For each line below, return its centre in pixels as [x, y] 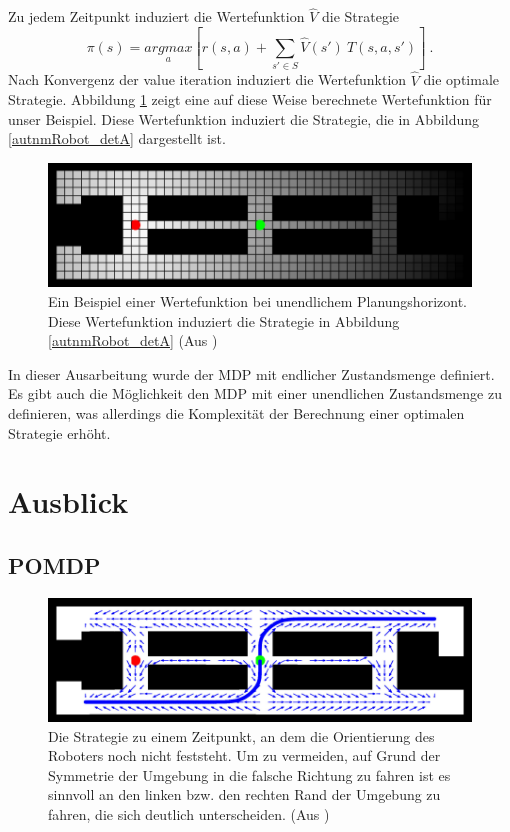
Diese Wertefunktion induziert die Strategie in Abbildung [224, 320]
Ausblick [68, 501]
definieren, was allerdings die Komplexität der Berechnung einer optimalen [236, 412]
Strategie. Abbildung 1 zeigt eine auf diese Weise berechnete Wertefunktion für [250, 99]
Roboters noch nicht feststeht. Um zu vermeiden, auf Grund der [244, 755]
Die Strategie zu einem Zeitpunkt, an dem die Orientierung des [241, 735]
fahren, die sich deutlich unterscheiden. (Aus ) [189, 814]
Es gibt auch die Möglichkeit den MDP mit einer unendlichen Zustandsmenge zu [255, 393]
